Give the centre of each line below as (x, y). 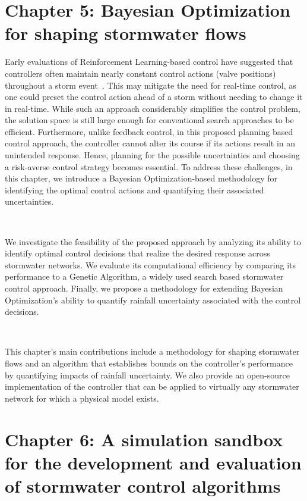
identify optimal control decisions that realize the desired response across (137, 253)
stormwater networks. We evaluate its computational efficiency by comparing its (151, 264)
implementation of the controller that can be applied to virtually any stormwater (152, 386)
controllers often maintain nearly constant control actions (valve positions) (140, 73)
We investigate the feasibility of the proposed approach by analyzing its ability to (153, 241)
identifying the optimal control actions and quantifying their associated (134, 190)
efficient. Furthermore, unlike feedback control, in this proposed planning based (149, 131)
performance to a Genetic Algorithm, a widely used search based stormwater (144, 276)
